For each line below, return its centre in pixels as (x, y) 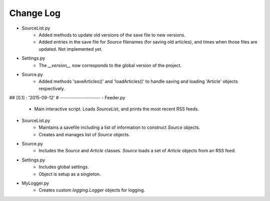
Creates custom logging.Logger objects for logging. (92, 190)
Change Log (35, 13)
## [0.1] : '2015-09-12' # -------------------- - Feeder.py (67, 98)
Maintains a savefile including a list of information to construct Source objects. (119, 127)
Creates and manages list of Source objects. (84, 134)
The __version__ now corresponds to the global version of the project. (110, 65)
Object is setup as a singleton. (70, 174)
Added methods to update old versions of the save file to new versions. (112, 35)
